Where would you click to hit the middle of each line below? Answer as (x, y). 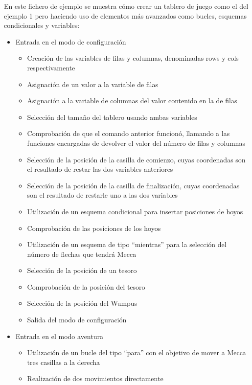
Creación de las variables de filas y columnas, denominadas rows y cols (133, 58)
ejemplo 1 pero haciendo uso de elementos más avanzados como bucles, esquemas (125, 15)
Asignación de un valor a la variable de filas (92, 84)
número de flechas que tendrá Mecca (82, 254)
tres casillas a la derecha (64, 362)
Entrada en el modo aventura (59, 336)
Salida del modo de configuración (77, 320)
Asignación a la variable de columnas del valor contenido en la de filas (132, 101)
